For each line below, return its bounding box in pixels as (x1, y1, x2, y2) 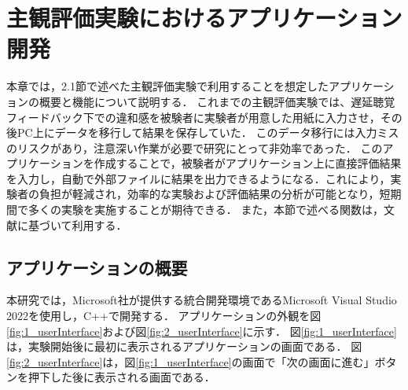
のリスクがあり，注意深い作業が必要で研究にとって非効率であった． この (6, 139, 383, 156)
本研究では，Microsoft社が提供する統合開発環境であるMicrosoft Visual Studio (6, 292, 397, 308)
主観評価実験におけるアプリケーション (6, 2, 402, 34)
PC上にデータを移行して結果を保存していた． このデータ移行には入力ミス (17, 124, 399, 141)
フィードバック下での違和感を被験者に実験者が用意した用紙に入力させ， (6, 109, 380, 125)
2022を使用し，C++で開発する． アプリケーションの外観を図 (6, 307, 322, 324)
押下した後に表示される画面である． (28, 369, 215, 385)
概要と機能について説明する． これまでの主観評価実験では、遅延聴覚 (39, 93, 395, 109)
